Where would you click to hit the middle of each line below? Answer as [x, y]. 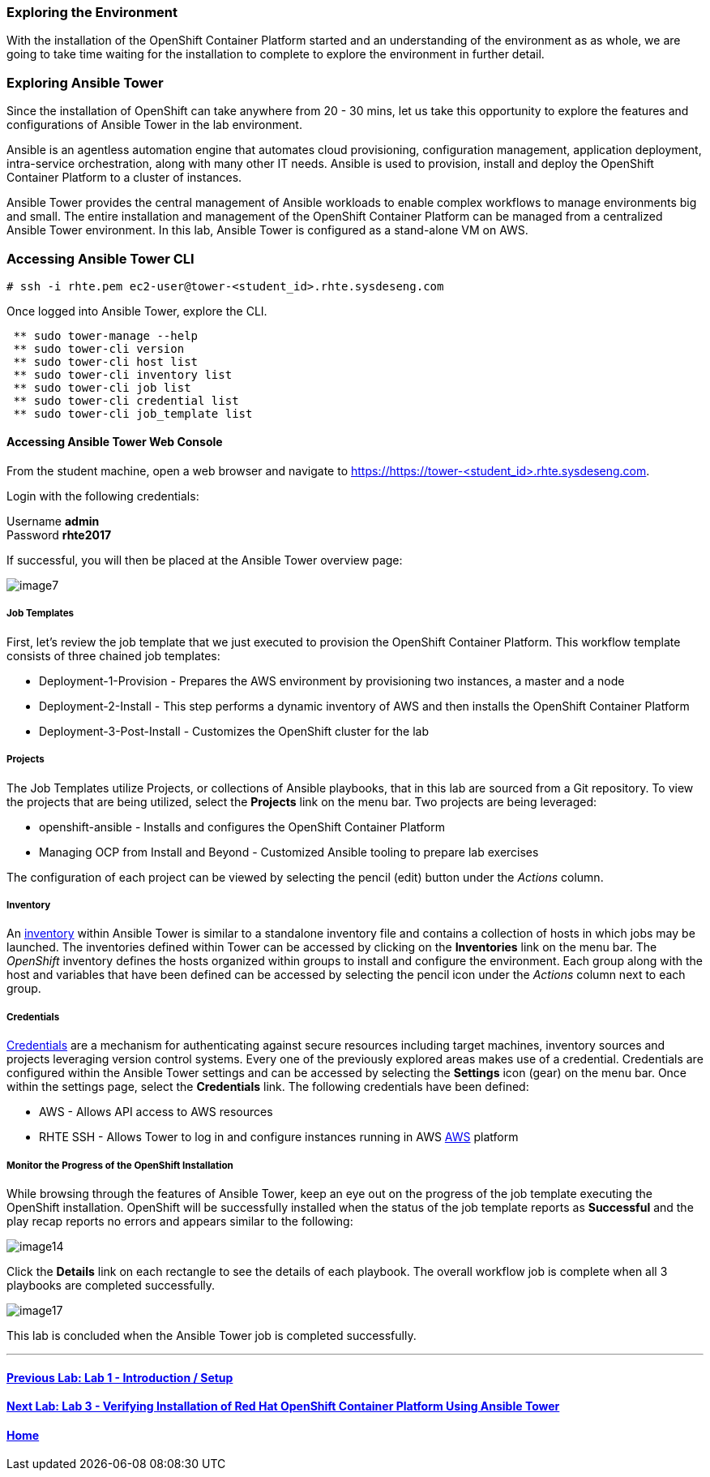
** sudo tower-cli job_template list [133, 413]
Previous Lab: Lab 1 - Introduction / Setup [120, 1377]
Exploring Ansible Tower [85, 82]
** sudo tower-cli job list [102, 387]
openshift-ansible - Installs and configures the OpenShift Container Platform [242, 827]
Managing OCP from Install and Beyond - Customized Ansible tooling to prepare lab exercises [289, 852]
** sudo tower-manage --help [106, 335]
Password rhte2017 [59, 535]
